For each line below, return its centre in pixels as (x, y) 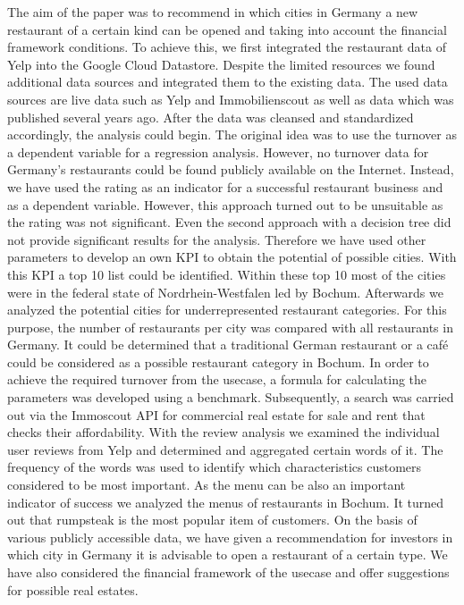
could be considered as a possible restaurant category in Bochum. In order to (218, 361)
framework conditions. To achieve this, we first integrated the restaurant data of (227, 47)
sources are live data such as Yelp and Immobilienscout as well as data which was (231, 99)
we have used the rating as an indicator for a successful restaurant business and (225, 186)
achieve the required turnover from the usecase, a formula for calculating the (217, 379)
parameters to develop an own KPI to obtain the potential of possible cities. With (232, 257)
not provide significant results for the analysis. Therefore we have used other (217, 239)
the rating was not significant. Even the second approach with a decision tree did (229, 222)
